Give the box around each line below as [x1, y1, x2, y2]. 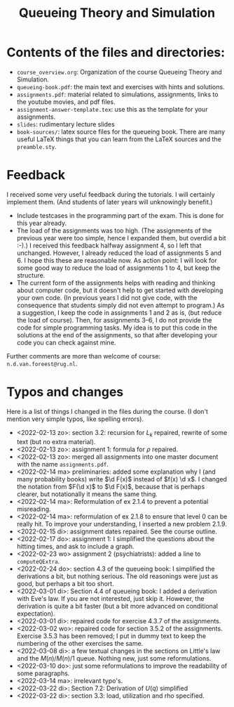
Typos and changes [6, 384, 124, 400]
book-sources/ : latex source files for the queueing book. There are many [16, 127, 226, 136]
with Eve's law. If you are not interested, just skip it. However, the [16, 594, 205, 602]
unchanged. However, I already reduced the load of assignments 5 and [16, 248, 222, 257]
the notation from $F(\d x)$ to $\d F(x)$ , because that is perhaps [16, 482, 205, 491]
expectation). [16, 609, 55, 618]
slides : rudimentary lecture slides [16, 119, 115, 128]
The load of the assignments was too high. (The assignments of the [16, 226, 212, 235]
